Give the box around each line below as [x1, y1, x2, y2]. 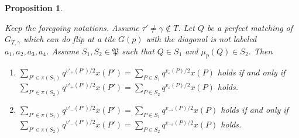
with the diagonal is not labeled [146, 33, 257, 45]
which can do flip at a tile [23, 33, 116, 45]
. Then [248, 44, 273, 57]
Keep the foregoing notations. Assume [5, 21, 139, 33]
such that [122, 44, 154, 57]
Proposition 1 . [5, 2, 63, 13]
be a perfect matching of [207, 21, 293, 33]
